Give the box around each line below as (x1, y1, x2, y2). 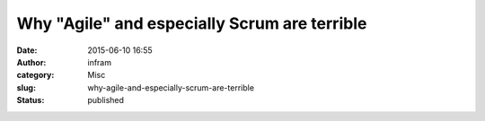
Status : (16, 95, 45, 106)
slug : (16, 82, 36, 93)
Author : (16, 56, 47, 67)
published (87, 95, 125, 106)
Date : (16, 45, 38, 56)
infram (87, 56, 112, 67)
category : (16, 70, 55, 81)
